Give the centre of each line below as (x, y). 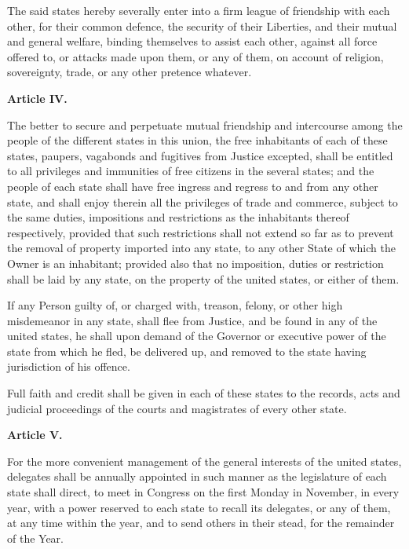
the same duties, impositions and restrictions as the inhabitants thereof (178, 217)
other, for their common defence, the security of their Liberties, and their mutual (202, 26)
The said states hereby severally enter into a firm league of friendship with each (199, 10)
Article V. (35, 435)
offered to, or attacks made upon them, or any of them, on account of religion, (195, 56)
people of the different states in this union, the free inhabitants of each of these (197, 140)
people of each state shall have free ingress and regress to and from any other (193, 186)
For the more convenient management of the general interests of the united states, (204, 461)
